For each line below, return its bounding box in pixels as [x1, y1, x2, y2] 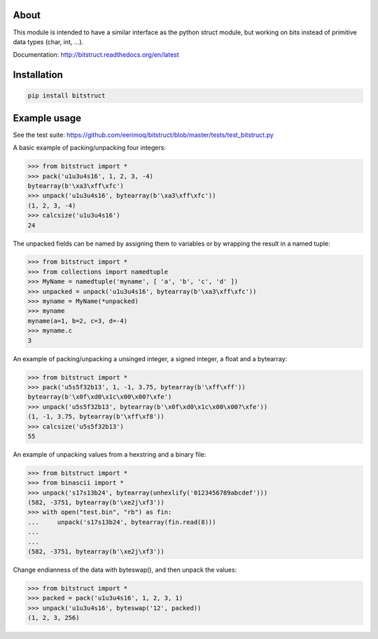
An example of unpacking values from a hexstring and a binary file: [13, 450, 206, 459]
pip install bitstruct [27, 92, 106, 100]
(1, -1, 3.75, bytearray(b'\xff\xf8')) [27, 412, 164, 421]
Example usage [13, 112, 82, 124]
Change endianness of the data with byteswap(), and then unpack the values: [13, 565, 237, 574]
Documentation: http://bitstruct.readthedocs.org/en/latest [13, 51, 180, 59]
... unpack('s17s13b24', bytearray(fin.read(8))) [27, 518, 216, 526]
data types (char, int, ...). [13, 37, 84, 46]
